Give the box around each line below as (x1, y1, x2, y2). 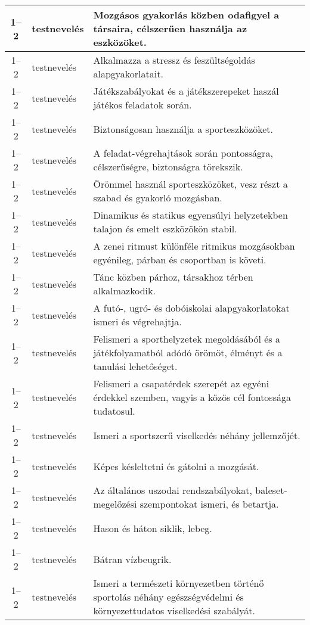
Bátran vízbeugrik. (93, 552, 172, 566)
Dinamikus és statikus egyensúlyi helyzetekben (93, 208, 288, 222)
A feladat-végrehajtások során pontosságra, (93, 146, 273, 160)
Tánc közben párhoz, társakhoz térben (93, 270, 253, 284)
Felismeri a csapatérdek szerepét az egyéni (93, 377, 269, 390)
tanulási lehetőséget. (93, 359, 178, 373)
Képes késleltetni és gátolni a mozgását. (93, 459, 259, 473)
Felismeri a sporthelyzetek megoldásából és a (93, 332, 280, 346)
